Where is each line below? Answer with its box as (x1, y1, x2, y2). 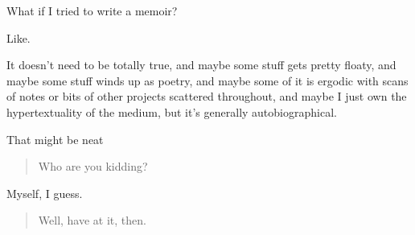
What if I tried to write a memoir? (6, 2, 178, 19)
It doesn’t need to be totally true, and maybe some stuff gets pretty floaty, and (6, 56, 397, 73)
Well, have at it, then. (38, 212, 146, 229)
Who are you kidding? (38, 158, 148, 175)
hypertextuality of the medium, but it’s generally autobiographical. (6, 103, 337, 120)
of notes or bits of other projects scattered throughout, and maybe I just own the (6, 88, 407, 105)
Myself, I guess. (6, 184, 83, 201)
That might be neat (6, 130, 104, 147)
